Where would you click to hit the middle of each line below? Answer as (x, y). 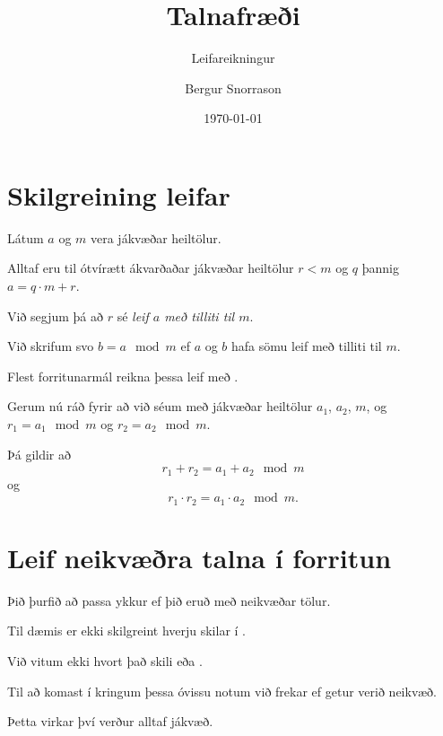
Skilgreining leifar (119, 194)
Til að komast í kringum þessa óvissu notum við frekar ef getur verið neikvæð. (222, 691)
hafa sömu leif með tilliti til (307, 346)
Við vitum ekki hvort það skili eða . (105, 661)
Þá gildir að (39, 454)
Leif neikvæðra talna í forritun (200, 557)
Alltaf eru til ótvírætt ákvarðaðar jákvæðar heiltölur (151, 268)
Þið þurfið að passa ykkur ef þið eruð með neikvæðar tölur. (169, 600)
